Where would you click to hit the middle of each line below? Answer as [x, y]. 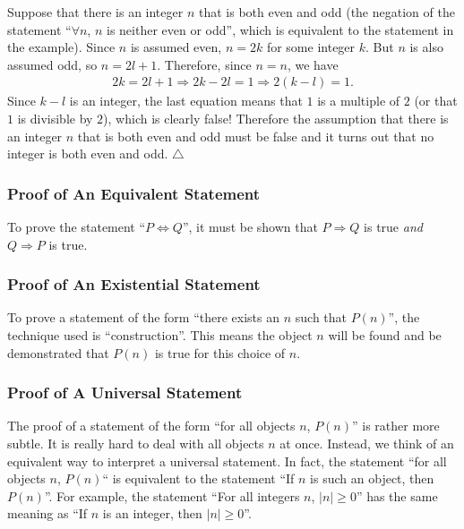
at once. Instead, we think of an [367, 443]
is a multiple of [359, 101]
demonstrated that [58, 352]
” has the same [397, 495]
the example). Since [61, 47]
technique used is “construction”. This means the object [160, 335]
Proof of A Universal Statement [125, 392]
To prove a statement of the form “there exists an [144, 317]
